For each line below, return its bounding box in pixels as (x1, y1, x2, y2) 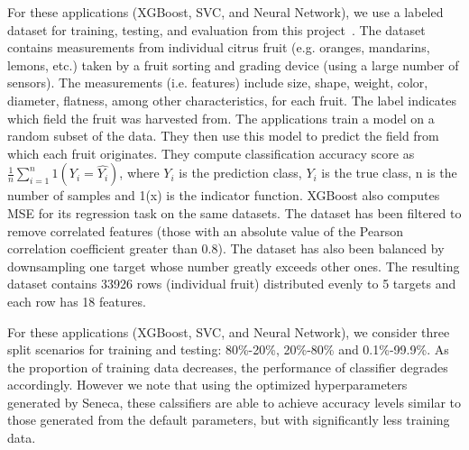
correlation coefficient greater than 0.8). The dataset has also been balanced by (7, 239, 445, 258)
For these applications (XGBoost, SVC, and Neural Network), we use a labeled (7, 3, 444, 21)
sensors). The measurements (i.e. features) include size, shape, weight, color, (7, 73, 428, 92)
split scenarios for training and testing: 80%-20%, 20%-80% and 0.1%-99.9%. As (7, 340, 449, 359)
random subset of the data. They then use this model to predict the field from (7, 126, 439, 145)
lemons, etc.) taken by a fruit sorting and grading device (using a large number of (7, 55, 459, 74)
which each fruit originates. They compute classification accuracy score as (7, 143, 415, 162)
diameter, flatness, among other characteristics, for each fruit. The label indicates (7, 90, 456, 109)
